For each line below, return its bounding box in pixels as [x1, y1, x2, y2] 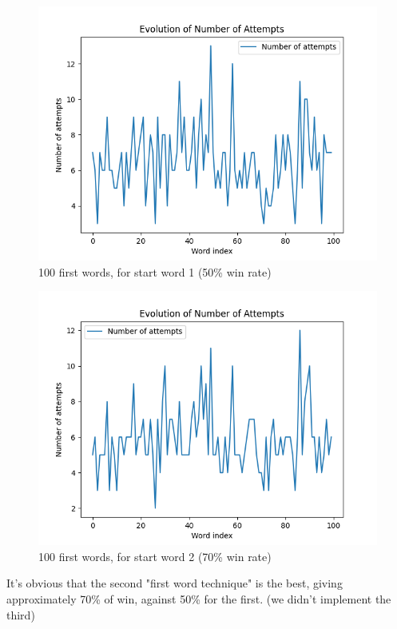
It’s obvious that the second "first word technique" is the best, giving [6, 575, 343, 591]
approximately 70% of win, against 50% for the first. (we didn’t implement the [6, 590, 391, 607]
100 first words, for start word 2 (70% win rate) [38, 547, 272, 564]
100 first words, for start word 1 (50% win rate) [38, 263, 272, 280]
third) [6, 606, 35, 623]
